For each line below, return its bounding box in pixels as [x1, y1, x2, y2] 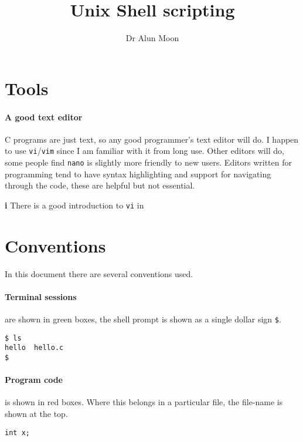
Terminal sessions [5, 290, 77, 302]
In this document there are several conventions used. [5, 267, 193, 280]
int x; [5, 428, 30, 437]
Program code [5, 373, 63, 386]
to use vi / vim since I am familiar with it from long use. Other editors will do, [5, 144, 284, 157]
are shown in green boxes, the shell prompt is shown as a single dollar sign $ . [5, 312, 281, 325]
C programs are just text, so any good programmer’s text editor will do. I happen [5, 133, 299, 145]
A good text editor [5, 110, 83, 123]
